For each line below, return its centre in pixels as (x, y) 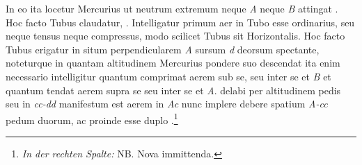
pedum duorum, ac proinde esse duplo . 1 (92, 119)
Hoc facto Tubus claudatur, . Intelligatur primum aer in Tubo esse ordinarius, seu (180, 22)
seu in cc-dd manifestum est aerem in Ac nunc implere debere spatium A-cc (167, 104)
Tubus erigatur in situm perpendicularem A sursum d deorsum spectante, (163, 49)
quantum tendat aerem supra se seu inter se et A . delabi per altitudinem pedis (173, 90)
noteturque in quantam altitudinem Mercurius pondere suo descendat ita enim (173, 63)
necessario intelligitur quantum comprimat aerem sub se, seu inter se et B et (168, 76)
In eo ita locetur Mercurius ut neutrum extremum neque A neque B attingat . (172, 8)
